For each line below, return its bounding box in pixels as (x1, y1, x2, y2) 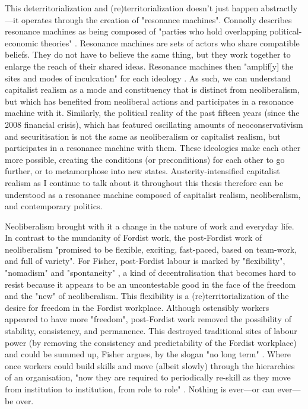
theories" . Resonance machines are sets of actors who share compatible (40, 36, 300, 49)
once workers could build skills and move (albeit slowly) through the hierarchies (5, 359, 295, 372)
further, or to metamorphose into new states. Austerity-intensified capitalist (5, 165, 280, 177)
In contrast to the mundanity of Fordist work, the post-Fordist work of (5, 231, 262, 244)
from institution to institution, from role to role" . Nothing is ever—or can (5, 383, 275, 395)
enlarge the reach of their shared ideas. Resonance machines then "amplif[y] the (5, 59, 294, 72)
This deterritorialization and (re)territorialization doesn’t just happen (5, 2, 259, 14)
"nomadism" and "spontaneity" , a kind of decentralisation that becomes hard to (5, 266, 296, 279)
